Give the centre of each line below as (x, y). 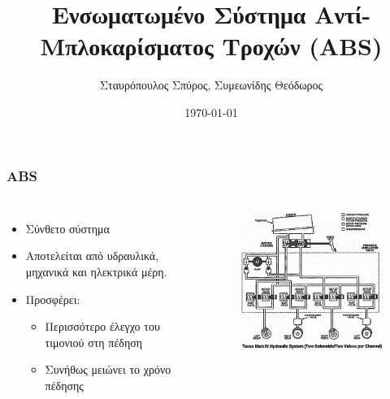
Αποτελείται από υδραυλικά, (92, 256)
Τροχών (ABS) (302, 46)
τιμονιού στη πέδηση (94, 342)
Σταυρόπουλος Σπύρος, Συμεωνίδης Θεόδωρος (211, 85)
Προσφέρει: (53, 299)
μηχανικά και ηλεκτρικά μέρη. (96, 271)
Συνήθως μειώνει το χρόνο (108, 369)
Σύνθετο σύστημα (67, 228)
